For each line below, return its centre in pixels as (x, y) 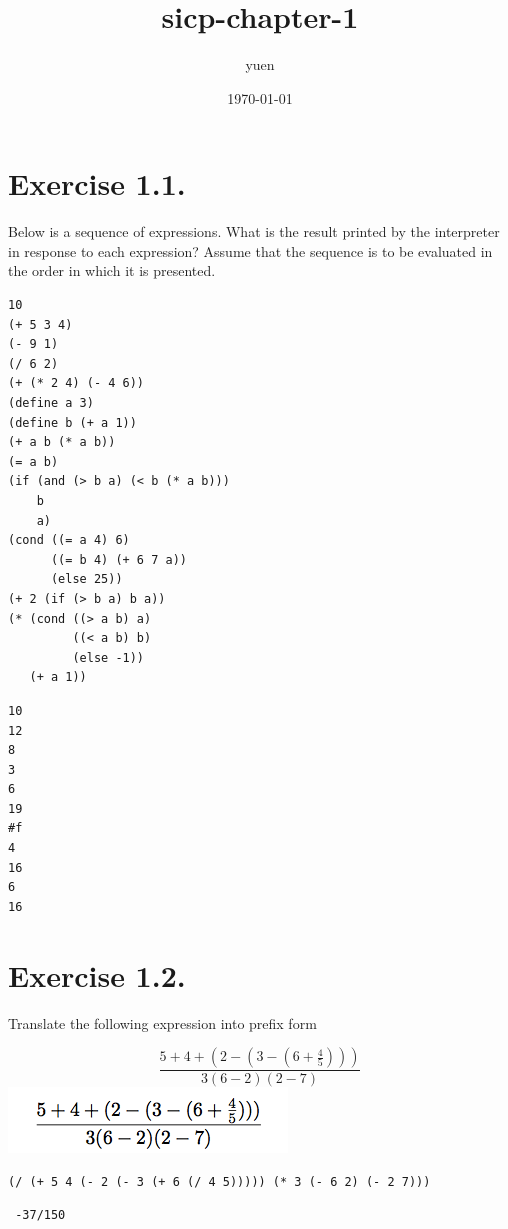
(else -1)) (108, 657)
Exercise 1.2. (97, 974)
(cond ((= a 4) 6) (69, 540)
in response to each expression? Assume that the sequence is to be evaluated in (250, 250)
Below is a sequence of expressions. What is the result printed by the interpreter (254, 231)
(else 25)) (86, 579)
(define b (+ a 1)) (72, 422)
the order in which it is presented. (112, 270)
